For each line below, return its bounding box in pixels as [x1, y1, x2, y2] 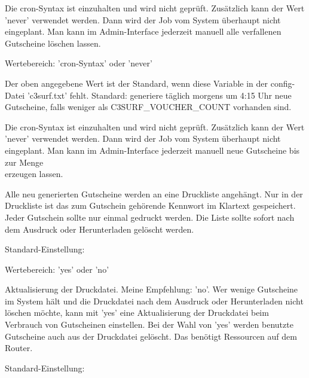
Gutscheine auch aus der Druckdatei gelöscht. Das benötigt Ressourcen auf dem [5, 330, 297, 342]
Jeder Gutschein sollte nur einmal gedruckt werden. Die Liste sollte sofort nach [5, 211, 295, 223]
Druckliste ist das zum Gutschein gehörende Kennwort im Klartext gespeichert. [5, 199, 296, 212]
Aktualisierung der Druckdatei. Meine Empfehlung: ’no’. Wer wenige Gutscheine [5, 283, 298, 295]
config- [270, 77, 295, 89]
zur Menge [5, 156, 44, 168]
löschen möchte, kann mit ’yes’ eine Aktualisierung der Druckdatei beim [5, 306, 269, 319]
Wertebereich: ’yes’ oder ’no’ [5, 263, 109, 275]
